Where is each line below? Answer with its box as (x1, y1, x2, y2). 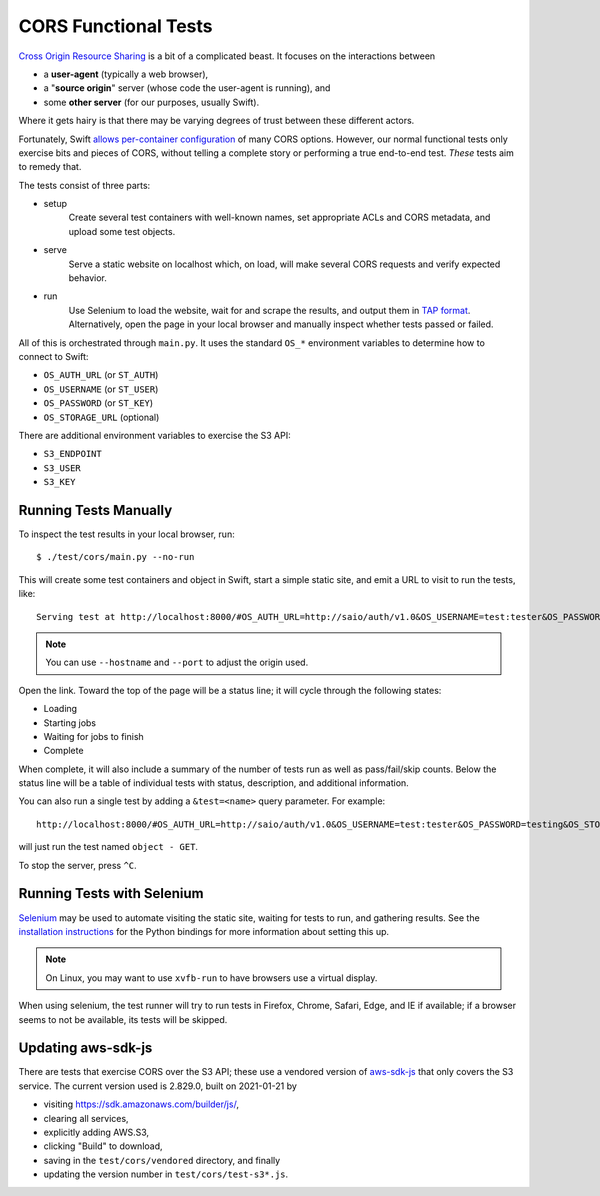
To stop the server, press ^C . (18, 859, 137, 871)
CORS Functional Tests (18, 15, 213, 37)
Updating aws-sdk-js (18, 1040, 153, 1057)
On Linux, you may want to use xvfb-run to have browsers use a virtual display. (45, 971, 378, 984)
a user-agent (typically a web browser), (43, 68, 209, 80)
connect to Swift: (18, 350, 89, 362)
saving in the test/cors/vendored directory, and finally (43, 1154, 281, 1166)
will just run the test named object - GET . (18, 841, 199, 853)
